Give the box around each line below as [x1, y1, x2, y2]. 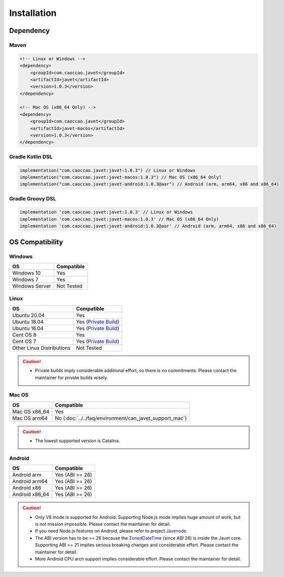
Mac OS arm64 [12, 414, 48, 421]
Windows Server [12, 283, 51, 289]
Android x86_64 [12, 491, 50, 498]
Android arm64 [12, 478, 48, 485]
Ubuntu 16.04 [12, 325, 44, 332]
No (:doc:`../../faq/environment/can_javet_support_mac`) [55, 414, 187, 421]
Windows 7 [12, 276, 39, 283]
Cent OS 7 [12, 338, 36, 345]
